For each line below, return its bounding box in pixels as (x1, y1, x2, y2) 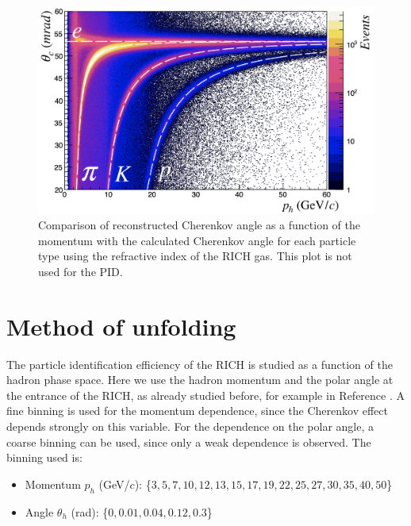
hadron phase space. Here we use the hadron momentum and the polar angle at (6, 371, 394, 388)
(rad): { (71, 503, 109, 520)
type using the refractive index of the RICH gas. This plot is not (38, 248, 352, 264)
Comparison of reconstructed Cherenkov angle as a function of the (38, 217, 360, 233)
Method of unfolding (6, 309, 236, 342)
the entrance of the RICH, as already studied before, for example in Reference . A (6, 386, 405, 403)
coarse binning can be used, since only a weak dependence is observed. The (6, 433, 371, 450)
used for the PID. (38, 263, 123, 279)
